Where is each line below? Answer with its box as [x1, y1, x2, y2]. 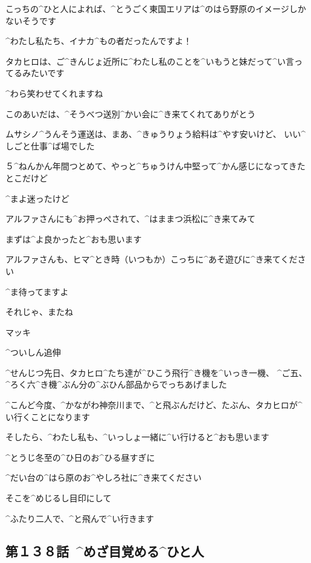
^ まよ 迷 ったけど [5, 192, 69, 204]
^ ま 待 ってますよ [5, 285, 69, 298]
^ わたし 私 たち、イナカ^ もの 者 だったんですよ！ [5, 34, 192, 47]
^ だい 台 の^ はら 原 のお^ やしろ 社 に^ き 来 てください [5, 471, 202, 484]
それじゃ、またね [5, 305, 73, 318]
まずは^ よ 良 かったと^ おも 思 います [5, 232, 142, 245]
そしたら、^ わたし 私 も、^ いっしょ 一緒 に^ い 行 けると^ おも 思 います [5, 431, 269, 443]
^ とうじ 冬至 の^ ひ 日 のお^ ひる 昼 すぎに [5, 451, 155, 463]
